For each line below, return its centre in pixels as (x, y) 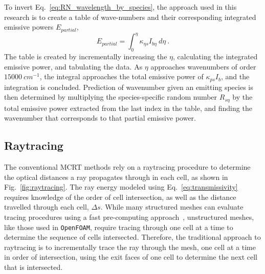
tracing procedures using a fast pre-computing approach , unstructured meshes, (129, 216)
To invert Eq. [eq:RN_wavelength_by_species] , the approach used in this (120, 7)
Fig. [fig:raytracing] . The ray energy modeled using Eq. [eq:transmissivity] (121, 187)
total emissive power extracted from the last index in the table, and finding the (128, 108)
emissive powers (29, 27)
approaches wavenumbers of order (203, 66)
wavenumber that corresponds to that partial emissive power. (100, 118)
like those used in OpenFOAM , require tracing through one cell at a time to (119, 227)
